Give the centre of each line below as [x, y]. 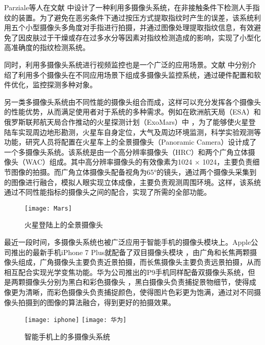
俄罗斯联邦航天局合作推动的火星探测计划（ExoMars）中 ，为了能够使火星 [126, 121]
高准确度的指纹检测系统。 [47, 47]
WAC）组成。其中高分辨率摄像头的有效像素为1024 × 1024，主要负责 [139, 162]
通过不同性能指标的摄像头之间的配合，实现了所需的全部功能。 [108, 192]
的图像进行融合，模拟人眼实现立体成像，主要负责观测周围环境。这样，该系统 [132, 182]
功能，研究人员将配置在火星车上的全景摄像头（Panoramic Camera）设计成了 [130, 142]
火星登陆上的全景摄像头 [64, 225]
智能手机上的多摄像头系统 [67, 336]
